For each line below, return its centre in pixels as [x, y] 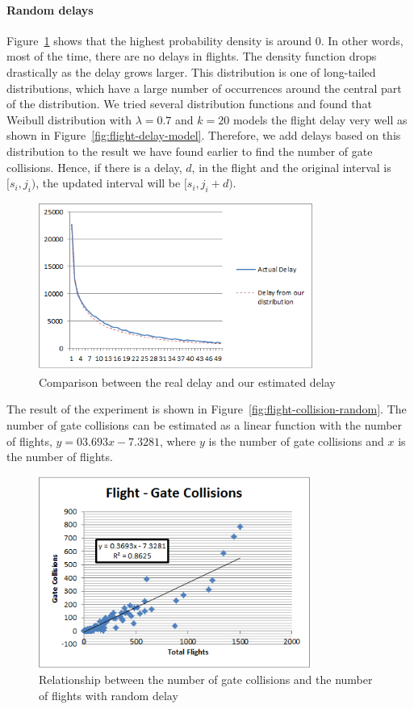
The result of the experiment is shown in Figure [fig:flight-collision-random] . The [207, 409]
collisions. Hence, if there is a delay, [94, 167]
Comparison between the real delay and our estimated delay [187, 382]
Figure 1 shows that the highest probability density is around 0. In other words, [205, 40]
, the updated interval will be [108, 183]
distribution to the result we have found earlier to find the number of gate [190, 151]
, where [178, 441]
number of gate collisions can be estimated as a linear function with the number [205, 425]
